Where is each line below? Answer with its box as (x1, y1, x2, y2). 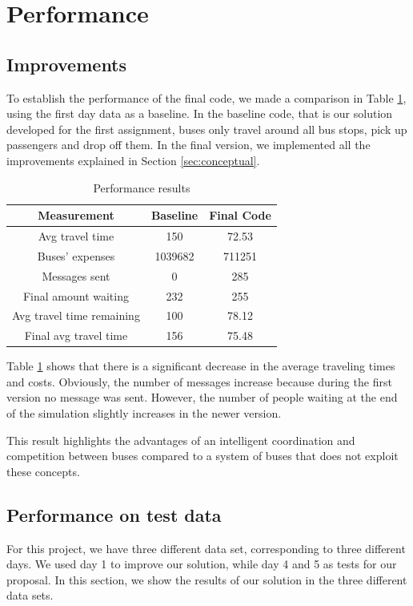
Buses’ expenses (37, 247, 115, 264)
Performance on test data (6, 502, 222, 527)
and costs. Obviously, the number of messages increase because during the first (6, 373, 392, 390)
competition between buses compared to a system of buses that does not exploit (6, 447, 399, 464)
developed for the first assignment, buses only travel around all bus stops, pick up (6, 120, 407, 137)
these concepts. (6, 463, 80, 479)
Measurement (38, 207, 114, 224)
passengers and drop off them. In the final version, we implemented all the (6, 136, 371, 153)
